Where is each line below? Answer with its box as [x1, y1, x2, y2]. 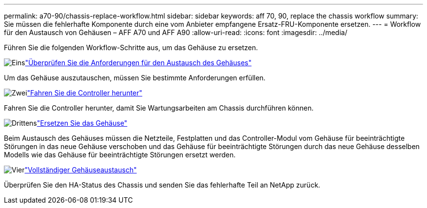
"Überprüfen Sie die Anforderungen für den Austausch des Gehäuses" [25, 58, 252, 67]
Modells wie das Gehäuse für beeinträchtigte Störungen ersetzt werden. [4, 151, 236, 159]
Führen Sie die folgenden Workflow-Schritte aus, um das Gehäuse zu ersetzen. [4, 43, 258, 52]
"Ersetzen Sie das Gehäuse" [37, 119, 128, 127]
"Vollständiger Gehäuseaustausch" [24, 166, 137, 174]
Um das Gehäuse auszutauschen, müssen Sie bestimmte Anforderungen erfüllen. [4, 74, 266, 82]
